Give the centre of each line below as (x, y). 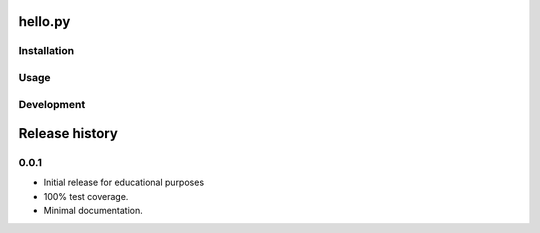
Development (52, 104)
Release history (68, 133)
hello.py (44, 21)
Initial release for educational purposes (124, 182)
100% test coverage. (86, 196)
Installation (46, 51)
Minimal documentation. (93, 211)
